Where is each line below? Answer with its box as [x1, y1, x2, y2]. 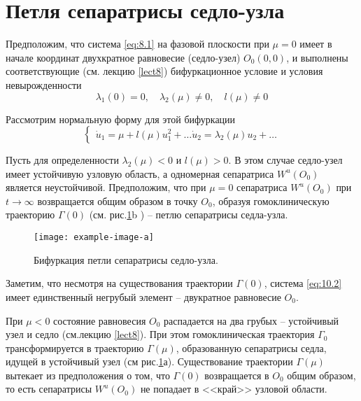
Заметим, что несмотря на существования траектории [6, 276, 233, 290]
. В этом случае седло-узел [228, 153, 343, 167]
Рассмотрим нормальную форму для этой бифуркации [6, 111, 236, 126]
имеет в [299, 36, 332, 51]
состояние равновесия [53, 313, 146, 328]
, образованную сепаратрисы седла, [176, 340, 327, 355]
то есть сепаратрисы [6, 381, 92, 396]
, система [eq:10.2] [264, 276, 342, 290]
